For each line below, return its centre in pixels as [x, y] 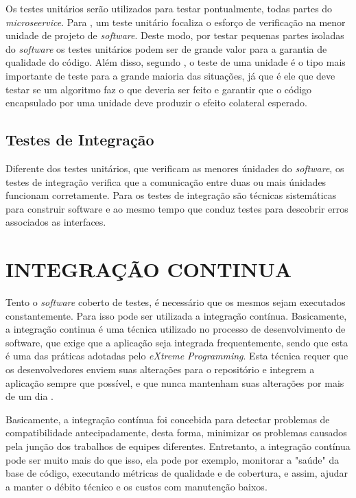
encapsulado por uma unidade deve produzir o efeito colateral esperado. [156, 103]
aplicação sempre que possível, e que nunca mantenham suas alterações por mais [175, 382]
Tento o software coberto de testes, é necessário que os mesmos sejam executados [176, 302]
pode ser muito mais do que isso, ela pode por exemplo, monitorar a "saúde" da [173, 459]
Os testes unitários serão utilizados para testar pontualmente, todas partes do [169, 8]
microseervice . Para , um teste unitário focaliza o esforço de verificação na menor [176, 22]
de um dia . [30, 396]
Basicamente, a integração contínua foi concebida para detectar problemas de [168, 419]
